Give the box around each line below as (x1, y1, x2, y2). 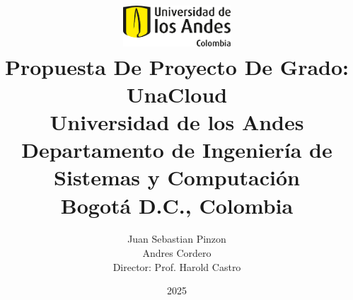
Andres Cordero (142, 246, 212, 260)
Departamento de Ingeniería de (21, 135, 332, 164)
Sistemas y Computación (54, 163, 300, 192)
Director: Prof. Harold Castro (112, 259, 241, 274)
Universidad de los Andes (50, 107, 304, 136)
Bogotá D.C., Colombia (60, 190, 294, 219)
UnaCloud (126, 79, 228, 108)
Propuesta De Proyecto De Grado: (4, 52, 349, 81)
